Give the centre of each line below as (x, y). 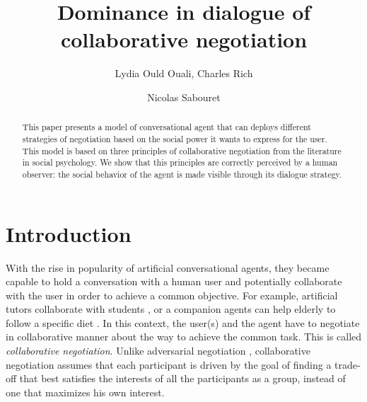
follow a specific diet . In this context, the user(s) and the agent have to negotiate (183, 322)
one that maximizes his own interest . (85, 392)
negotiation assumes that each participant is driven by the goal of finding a (169, 364)
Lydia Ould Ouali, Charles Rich (184, 73)
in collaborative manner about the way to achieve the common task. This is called (184, 337)
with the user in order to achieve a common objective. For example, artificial (172, 295)
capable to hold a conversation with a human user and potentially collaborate (174, 281)
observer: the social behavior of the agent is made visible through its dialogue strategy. (182, 174)
